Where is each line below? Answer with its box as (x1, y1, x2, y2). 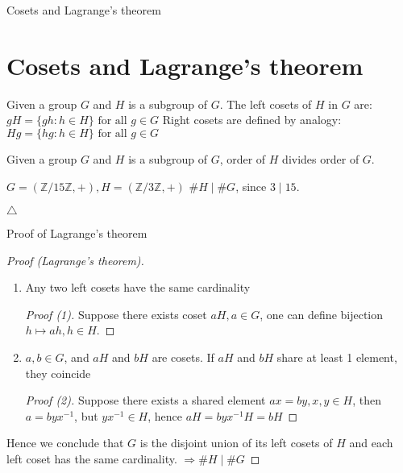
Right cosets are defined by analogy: (162, 111, 342, 128)
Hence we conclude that (6, 434, 124, 451)
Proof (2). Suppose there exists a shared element (25, 392, 266, 409)
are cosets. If (152, 349, 214, 366)
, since (235, 177, 267, 194)
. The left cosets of (219, 95, 312, 112)
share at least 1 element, (276, 349, 397, 366)
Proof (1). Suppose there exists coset (25, 305, 207, 322)
